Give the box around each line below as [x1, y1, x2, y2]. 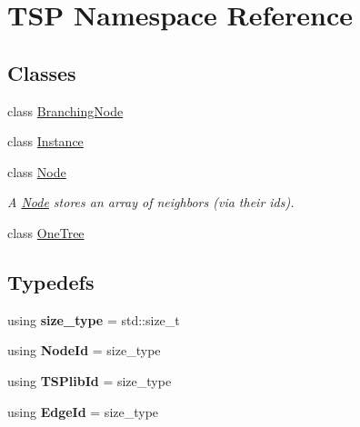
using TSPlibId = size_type [7, 371, 172, 390]
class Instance [7, 132, 84, 151]
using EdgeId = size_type [7, 402, 159, 421]
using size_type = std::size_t [7, 310, 180, 329]
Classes [7, 58, 76, 86]
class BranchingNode [7, 101, 124, 120]
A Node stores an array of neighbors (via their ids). [7, 193, 295, 212]
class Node [7, 162, 66, 181]
